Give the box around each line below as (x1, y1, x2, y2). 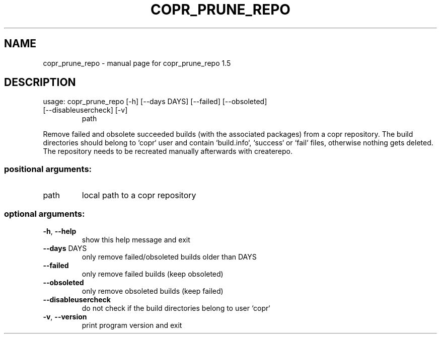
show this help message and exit (82, 235, 190, 244)
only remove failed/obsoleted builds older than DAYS (82, 252, 257, 261)
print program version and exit (82, 320, 182, 329)
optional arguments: (4, 208, 85, 219)
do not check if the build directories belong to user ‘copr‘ (82, 303, 270, 312)
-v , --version (43, 312, 87, 321)
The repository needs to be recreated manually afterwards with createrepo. (43, 147, 292, 156)
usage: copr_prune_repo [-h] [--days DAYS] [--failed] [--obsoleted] (43, 97, 267, 106)
